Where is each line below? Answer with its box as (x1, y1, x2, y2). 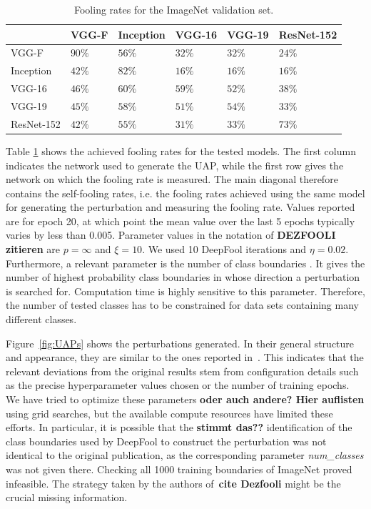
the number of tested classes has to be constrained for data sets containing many (6, 297, 359, 312)
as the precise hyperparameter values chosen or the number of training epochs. (6, 377, 350, 392)
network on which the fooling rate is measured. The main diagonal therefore (6, 172, 338, 187)
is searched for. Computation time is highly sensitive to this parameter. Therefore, (6, 283, 365, 298)
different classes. (6, 312, 77, 327)
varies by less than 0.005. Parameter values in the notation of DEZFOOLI (6, 227, 336, 242)
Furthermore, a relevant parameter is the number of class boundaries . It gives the (6, 255, 365, 270)
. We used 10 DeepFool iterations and (142, 242, 307, 257)
